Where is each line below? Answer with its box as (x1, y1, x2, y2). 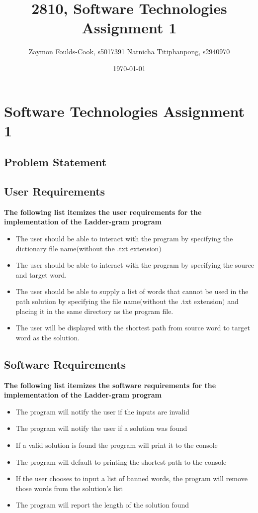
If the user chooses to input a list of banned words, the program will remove (15, 473, 248, 484)
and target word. (15, 269, 67, 280)
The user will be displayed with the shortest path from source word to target (15, 322, 250, 333)
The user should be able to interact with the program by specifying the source (15, 260, 255, 270)
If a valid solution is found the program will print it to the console (15, 439, 218, 450)
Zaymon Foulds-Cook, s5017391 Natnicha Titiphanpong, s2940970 (28, 46, 230, 57)
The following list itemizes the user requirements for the (4, 206, 202, 217)
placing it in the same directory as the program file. (15, 306, 173, 316)
